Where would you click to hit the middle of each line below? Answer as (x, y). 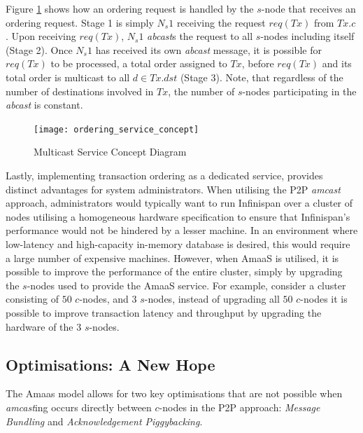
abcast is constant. (44, 105)
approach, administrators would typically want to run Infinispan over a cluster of (179, 203)
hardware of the (40, 326)
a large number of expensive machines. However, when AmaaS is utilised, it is (172, 257)
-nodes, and (104, 299)
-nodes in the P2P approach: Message (240, 407)
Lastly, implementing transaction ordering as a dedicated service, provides (164, 175)
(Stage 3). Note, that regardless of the (262, 77)
